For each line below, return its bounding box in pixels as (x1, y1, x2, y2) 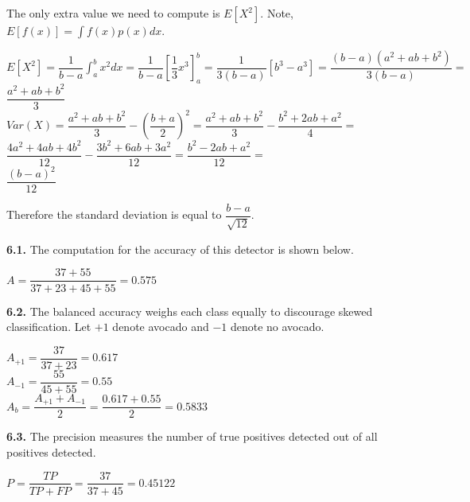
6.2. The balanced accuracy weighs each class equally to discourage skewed (6, 302, 373, 319)
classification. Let (6, 318, 91, 335)
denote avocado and (112, 318, 209, 335)
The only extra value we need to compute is (6, 5, 220, 21)
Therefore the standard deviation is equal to (6, 206, 222, 223)
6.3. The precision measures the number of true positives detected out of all (6, 428, 378, 445)
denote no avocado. (230, 318, 324, 335)
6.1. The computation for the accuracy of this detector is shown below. (6, 240, 354, 257)
